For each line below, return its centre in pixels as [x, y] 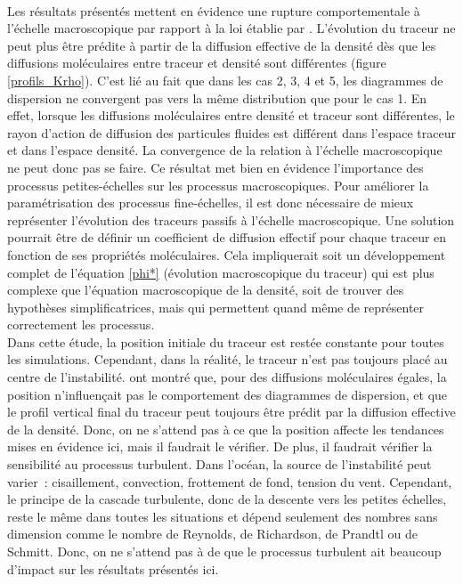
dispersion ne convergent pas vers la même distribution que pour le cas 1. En [217, 97]
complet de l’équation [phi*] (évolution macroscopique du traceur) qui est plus [221, 272]
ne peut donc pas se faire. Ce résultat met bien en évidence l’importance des [215, 167]
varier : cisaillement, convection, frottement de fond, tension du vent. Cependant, [230, 481]
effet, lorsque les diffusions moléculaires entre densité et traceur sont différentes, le [231, 115]
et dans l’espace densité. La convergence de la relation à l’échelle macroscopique [225, 150]
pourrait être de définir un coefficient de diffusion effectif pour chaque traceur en [227, 237]
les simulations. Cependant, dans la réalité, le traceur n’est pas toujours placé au [227, 359]
